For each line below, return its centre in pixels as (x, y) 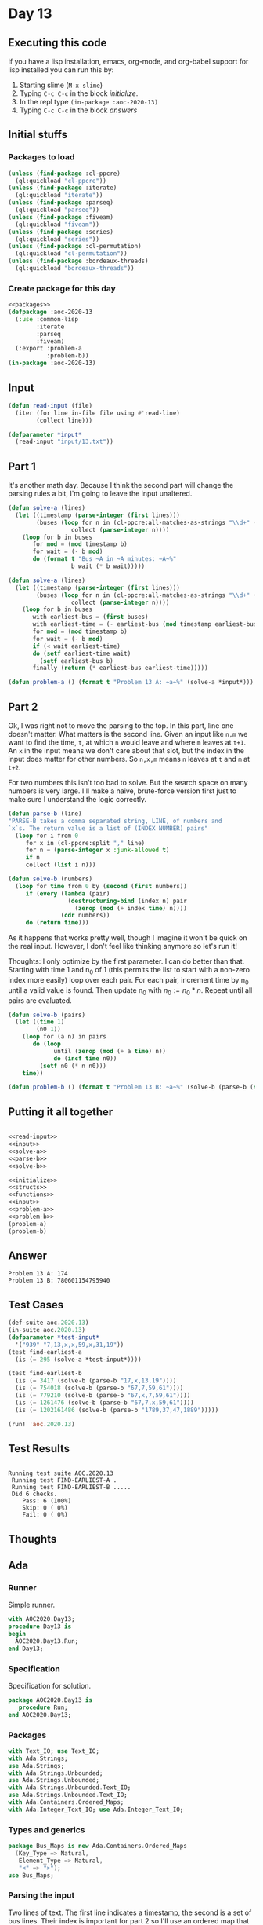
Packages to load (41, 157)
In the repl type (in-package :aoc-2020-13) (89, 102)
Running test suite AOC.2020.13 (61, 1473)
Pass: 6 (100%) (47, 1501)
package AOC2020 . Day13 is (50, 1700)
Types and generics (47, 1829)
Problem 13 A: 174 (38, 1274)
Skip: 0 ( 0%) (45, 1508)
